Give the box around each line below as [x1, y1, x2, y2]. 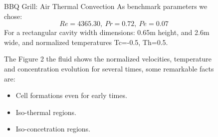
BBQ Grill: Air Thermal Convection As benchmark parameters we [4, 1, 208, 11]
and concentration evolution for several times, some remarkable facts [4, 63, 214, 73]
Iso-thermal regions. [15, 106, 76, 117]
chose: [4, 10, 22, 21]
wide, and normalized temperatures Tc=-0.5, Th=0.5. [4, 36, 168, 47]
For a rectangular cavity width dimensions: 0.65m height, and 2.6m [4, 27, 210, 37]
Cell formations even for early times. [15, 90, 127, 100]
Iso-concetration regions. [15, 123, 90, 134]
